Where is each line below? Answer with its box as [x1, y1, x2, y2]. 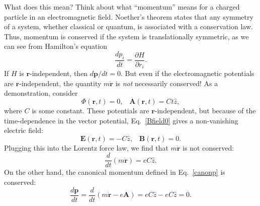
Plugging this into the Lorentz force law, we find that [4, 142, 168, 153]
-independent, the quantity [19, 78, 102, 88]
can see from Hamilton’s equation [4, 41, 108, 51]
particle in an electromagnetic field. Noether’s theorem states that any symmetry [4, 11, 253, 22]
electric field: [4, 125, 43, 135]
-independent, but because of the [154, 105, 256, 116]
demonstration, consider [4, 88, 78, 98]
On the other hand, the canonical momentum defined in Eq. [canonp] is [4, 167, 225, 177]
